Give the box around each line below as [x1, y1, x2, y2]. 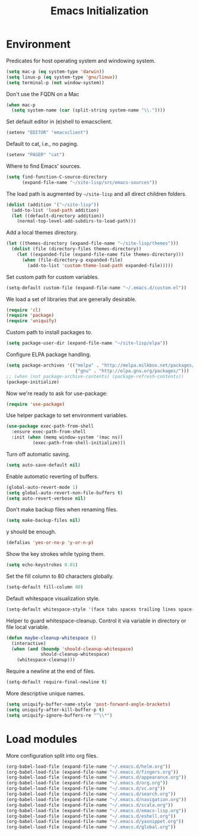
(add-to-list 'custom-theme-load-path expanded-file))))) [27, 262, 174, 268]
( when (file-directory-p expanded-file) [21, 257, 123, 263]
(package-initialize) [6, 379, 60, 385]
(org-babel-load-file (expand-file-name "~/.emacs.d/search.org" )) [6, 791, 176, 797]
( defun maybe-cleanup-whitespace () [6, 635, 97, 641]
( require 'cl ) [6, 307, 41, 313]
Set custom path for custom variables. [6, 273, 99, 280]
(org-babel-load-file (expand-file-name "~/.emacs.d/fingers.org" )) [6, 769, 179, 775]
